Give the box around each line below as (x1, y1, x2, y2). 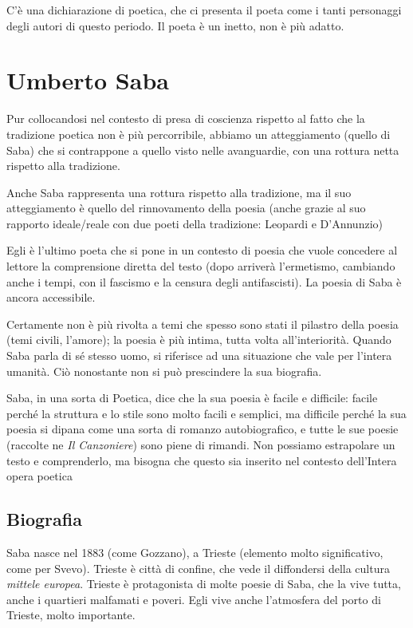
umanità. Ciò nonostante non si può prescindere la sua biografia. (6, 362, 322, 379)
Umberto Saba (6, 64, 169, 97)
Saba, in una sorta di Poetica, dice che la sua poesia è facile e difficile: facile (6, 389, 378, 406)
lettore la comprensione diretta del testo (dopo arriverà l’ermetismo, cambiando (6, 258, 395, 275)
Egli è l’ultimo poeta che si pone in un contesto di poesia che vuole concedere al (6, 242, 398, 259)
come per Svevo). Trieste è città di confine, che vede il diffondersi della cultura (6, 559, 390, 576)
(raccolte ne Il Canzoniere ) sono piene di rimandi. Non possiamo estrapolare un (6, 436, 395, 452)
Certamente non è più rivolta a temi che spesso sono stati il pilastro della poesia (6, 315, 399, 332)
